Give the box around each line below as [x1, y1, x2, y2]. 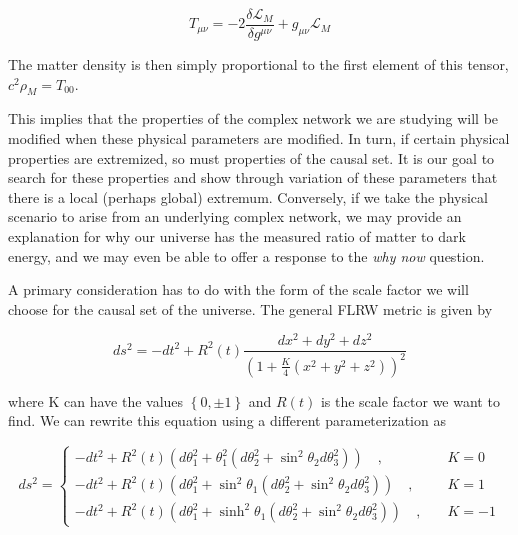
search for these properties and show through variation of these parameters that [8, 167, 498, 188]
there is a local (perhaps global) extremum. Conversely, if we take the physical [8, 186, 488, 207]
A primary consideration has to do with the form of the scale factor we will [8, 279, 469, 300]
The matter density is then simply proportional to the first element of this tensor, [8, 54, 509, 75]
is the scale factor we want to [320, 390, 500, 411]
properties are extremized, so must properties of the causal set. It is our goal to [8, 147, 495, 168]
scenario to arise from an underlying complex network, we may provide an [8, 206, 462, 227]
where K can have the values [8, 390, 184, 411]
